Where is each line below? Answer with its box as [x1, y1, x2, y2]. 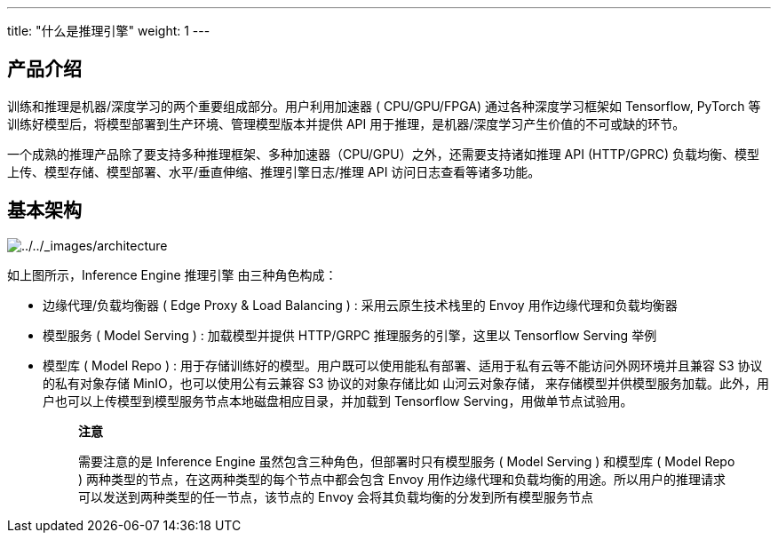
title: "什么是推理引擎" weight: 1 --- [7, 23, 210, 38]
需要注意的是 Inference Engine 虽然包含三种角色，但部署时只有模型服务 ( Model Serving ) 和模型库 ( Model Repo [78, 453, 735, 469]
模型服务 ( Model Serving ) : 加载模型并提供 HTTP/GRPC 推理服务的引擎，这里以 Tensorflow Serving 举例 [43, 327, 657, 343]
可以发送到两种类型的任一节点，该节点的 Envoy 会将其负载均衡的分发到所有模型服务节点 [78, 488, 593, 504]
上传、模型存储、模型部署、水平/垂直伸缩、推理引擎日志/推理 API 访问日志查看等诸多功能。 [7, 163, 541, 179]
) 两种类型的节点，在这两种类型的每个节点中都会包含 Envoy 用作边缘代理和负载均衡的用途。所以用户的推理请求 [78, 471, 726, 487]
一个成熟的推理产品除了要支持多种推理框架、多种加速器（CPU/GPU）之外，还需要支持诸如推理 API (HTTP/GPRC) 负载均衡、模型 [7, 146, 760, 162]
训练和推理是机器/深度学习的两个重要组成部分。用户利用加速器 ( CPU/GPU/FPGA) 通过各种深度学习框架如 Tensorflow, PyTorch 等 [7, 98, 761, 114]
